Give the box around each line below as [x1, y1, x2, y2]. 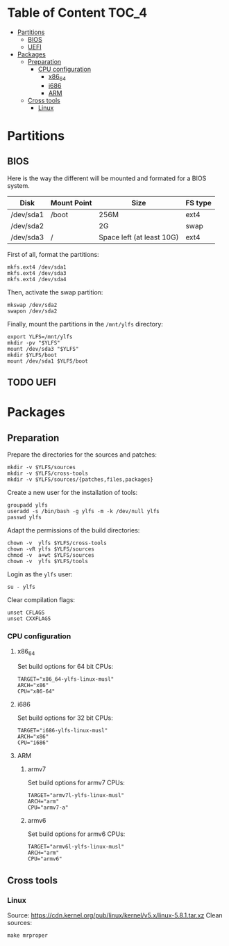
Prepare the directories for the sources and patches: [7, 450, 158, 459]
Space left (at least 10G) [99, 232, 179, 242]
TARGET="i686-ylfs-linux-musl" [17, 727, 108, 734]
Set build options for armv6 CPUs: [27, 830, 126, 838]
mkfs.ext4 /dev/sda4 [7, 276, 67, 283]
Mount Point [51, 198, 92, 207]
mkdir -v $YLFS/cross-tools [7, 470, 89, 478]
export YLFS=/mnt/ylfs [7, 333, 73, 340]
